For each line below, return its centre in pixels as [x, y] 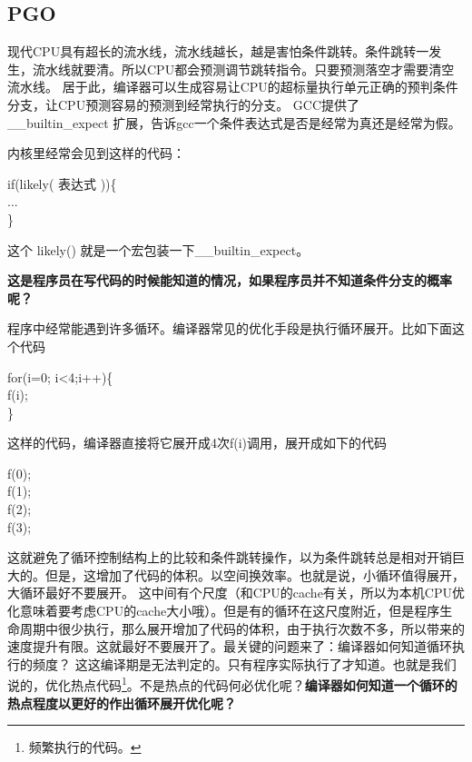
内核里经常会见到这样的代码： [96, 153]
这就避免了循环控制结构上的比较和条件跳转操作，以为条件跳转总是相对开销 [230, 557]
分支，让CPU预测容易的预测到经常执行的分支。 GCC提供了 [184, 104]
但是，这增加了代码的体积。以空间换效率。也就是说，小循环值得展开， [255, 574]
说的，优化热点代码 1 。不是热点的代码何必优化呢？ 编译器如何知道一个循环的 [232, 684]
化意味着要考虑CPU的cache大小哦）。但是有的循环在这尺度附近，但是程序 [224, 611]
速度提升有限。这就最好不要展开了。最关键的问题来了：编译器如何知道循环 [230, 646]
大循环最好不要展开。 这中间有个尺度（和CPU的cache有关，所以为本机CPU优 [236, 593]
